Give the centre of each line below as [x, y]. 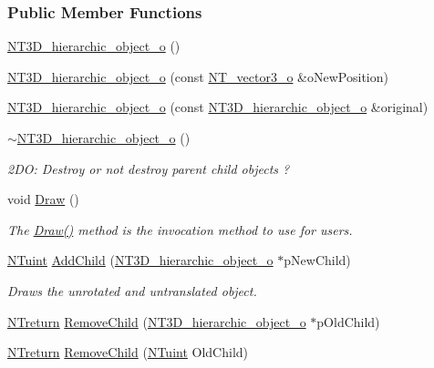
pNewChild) [317, 260]
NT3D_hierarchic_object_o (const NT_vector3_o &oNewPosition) [198, 76]
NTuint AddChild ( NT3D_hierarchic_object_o [140, 260]
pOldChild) [348, 321]
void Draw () [43, 199]
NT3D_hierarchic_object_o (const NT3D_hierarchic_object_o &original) [218, 107]
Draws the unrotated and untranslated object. [132, 290]
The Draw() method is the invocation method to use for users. [180, 229]
